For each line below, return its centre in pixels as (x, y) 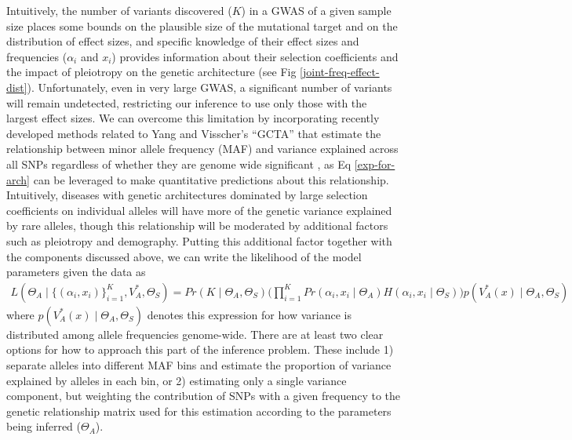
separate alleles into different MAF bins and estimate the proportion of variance (199, 364)
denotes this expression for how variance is (249, 314)
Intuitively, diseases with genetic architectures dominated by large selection (187, 195)
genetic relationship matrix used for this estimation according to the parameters (199, 411)
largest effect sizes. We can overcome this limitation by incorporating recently (193, 118)
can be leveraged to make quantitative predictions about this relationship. (211, 179)
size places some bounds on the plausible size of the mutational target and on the (202, 25)
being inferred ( (44, 426)
